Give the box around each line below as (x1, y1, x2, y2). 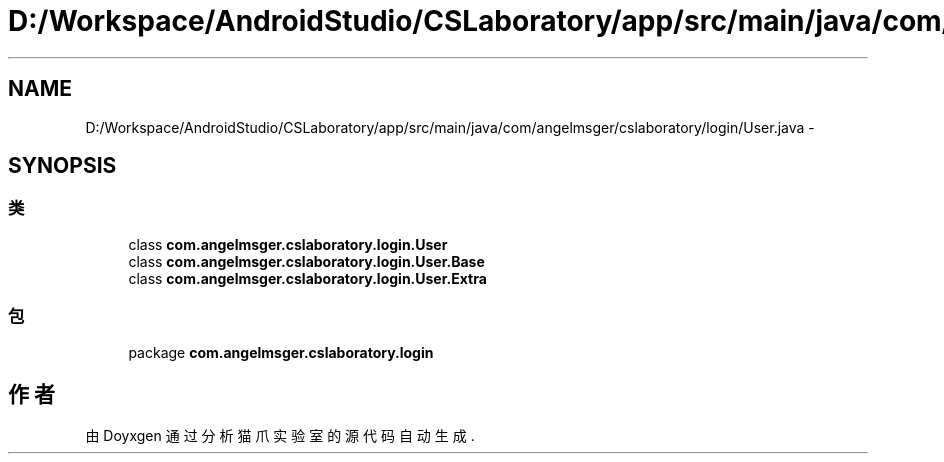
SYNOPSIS (8, 153, 117, 179)
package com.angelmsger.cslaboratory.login (128, 343, 434, 361)
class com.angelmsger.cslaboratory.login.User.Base (128, 252, 485, 270)
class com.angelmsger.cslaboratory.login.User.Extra (128, 269, 487, 287)
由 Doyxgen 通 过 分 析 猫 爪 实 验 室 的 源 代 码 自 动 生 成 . (85, 427, 475, 445)
